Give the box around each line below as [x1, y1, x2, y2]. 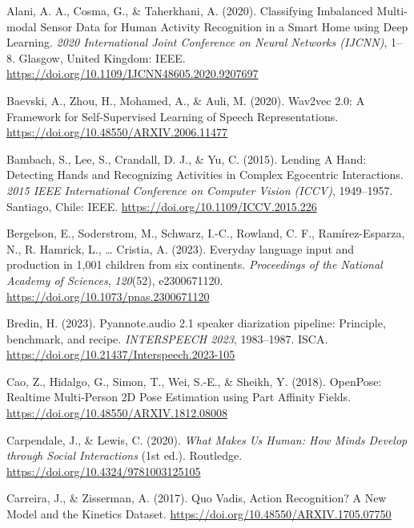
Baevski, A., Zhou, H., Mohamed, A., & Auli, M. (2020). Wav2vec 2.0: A [6, 91, 365, 108]
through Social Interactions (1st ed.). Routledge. [6, 447, 243, 464]
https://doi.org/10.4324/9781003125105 [6, 462, 201, 479]
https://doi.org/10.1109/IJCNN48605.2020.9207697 [6, 65, 259, 82]
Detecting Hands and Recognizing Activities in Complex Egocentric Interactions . [6, 166, 404, 183]
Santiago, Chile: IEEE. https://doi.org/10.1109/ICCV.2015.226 [6, 197, 317, 214]
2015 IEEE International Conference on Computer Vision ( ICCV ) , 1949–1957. [6, 181, 393, 198]
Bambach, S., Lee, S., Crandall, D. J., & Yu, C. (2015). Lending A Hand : [6, 150, 367, 167]
